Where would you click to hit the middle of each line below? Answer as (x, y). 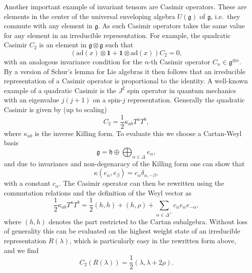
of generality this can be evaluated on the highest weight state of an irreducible (122, 231)
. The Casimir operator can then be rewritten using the (142, 183)
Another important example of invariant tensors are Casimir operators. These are (125, 6)
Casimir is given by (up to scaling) (55, 109)
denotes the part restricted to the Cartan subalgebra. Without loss (148, 221)
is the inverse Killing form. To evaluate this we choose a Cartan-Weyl (138, 133)
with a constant (27, 183)
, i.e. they (225, 16)
